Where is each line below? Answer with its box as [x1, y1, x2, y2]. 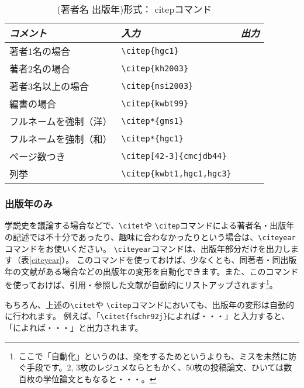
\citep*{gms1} [121, 116, 184, 126]
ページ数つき [9, 150, 65, 163]
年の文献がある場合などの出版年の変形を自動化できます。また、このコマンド [5, 265, 299, 277]
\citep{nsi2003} [121, 81, 194, 91]
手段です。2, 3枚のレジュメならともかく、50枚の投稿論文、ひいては [26, 361, 284, 373]
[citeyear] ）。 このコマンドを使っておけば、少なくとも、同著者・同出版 [29, 254, 297, 266]
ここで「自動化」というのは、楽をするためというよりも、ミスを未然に [18, 349, 289, 362]
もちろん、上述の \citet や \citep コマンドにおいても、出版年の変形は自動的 [5, 298, 295, 310]
